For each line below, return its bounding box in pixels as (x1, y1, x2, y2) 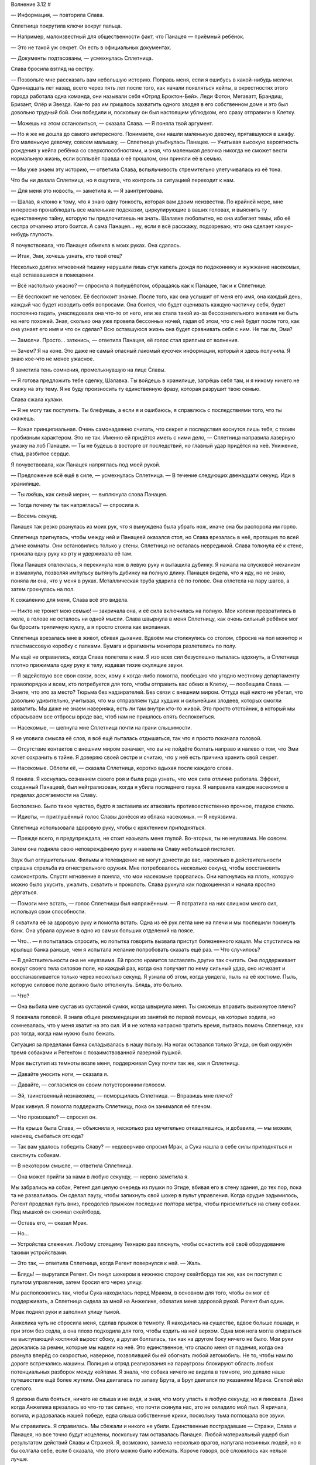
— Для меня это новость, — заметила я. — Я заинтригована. (11, 188, 164, 195)
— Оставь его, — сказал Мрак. (11, 1219, 88, 1226)
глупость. (30, 231, 54, 238)
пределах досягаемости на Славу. (11, 792, 98, 799)
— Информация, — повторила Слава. (11, 12, 105, 19)
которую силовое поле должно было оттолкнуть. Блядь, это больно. (11, 982, 183, 989)
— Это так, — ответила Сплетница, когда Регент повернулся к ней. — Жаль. (11, 1260, 202, 1267)
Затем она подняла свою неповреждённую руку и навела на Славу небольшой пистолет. (11, 846, 235, 853)
